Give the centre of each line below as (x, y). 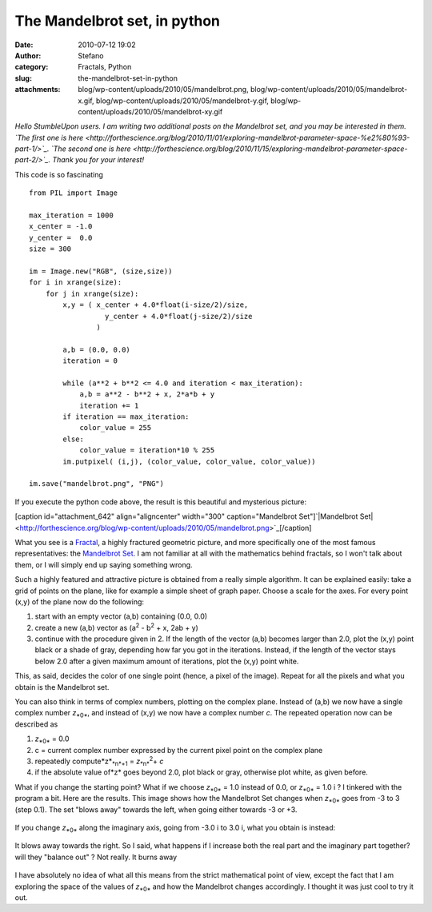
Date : (24, 45)
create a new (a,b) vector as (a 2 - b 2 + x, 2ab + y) (117, 627)
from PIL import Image (74, 193)
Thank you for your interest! (98, 160)
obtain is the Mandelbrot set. (62, 687)
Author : (28, 55)
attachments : (38, 90)
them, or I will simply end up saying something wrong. (104, 564)
